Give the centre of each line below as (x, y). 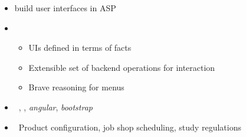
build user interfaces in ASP (65, 8)
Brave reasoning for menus (76, 87)
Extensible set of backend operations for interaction (122, 67)
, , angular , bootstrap (55, 107)
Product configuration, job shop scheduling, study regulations (130, 127)
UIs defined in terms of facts (80, 48)
